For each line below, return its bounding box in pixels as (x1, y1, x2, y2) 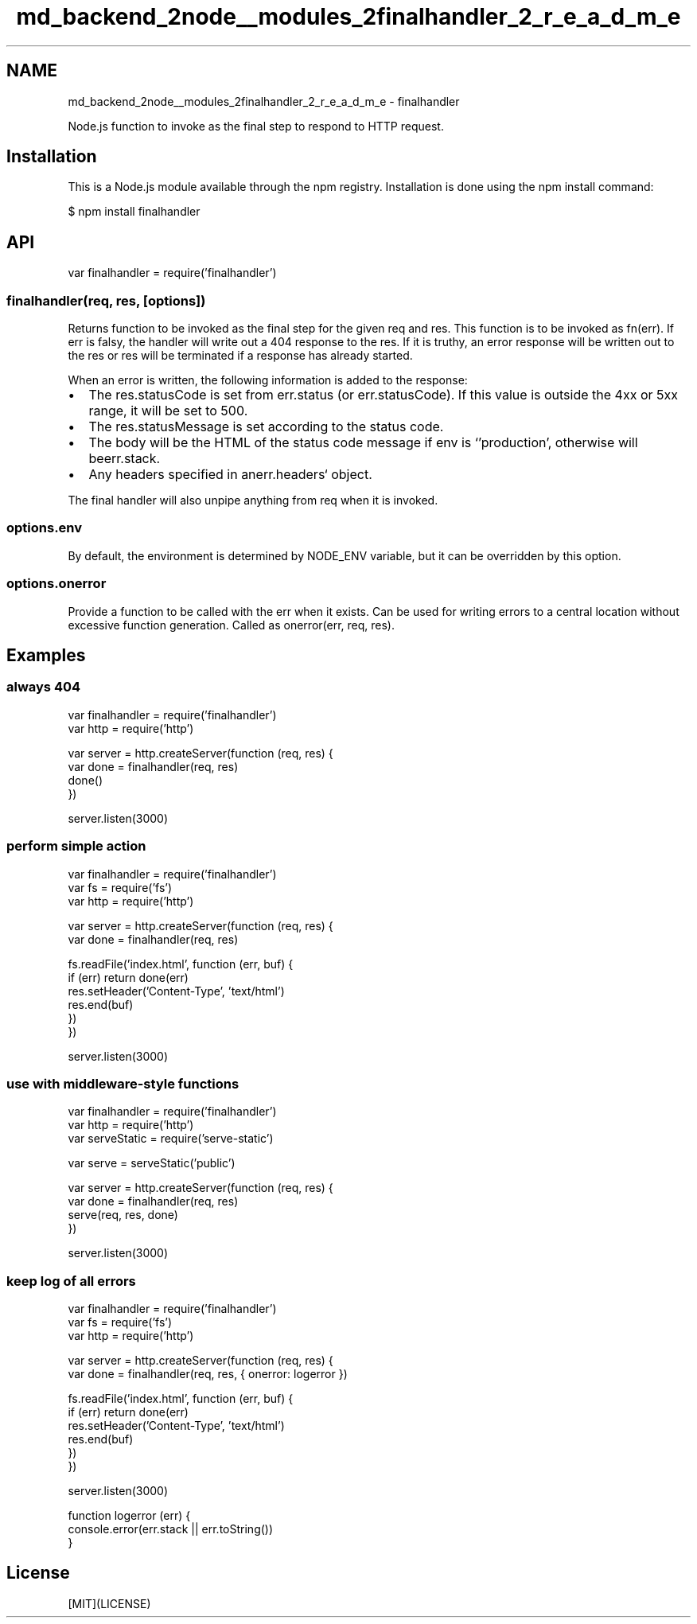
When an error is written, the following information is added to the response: (68, 373, 468, 388)
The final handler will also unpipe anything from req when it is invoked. (68, 493, 438, 508)
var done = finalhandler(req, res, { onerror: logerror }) (68, 1367, 348, 1381)
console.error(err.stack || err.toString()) (68, 1522, 274, 1536)
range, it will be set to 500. (88, 403, 248, 419)
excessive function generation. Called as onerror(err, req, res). (68, 617, 395, 632)
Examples (6, 645, 86, 665)
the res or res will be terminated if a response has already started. (68, 349, 413, 363)
